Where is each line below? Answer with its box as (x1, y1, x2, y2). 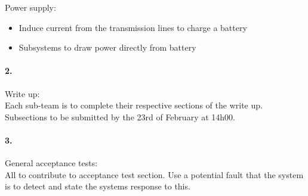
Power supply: (5, 1, 56, 13)
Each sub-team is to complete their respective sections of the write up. (5, 99, 263, 111)
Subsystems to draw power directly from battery (19, 41, 196, 54)
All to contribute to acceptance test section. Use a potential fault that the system (5, 168, 304, 181)
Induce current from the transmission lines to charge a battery (19, 21, 247, 33)
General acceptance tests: (5, 157, 98, 169)
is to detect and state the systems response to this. (5, 180, 190, 192)
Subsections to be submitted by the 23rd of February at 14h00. (5, 110, 235, 123)
